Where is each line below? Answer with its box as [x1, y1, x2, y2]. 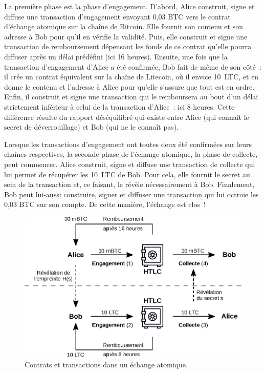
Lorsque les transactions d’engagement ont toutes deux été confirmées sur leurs [4, 138, 252, 149]
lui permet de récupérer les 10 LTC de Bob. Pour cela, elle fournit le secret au [4, 169, 250, 179]
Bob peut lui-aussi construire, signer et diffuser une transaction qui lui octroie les [4, 189, 259, 199]
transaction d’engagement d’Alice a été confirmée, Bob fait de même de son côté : [4, 61, 261, 72]
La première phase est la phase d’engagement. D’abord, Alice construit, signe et [4, 1, 255, 11]
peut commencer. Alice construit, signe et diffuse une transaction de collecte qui [4, 158, 255, 169]
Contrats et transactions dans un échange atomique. [25, 359, 188, 370]
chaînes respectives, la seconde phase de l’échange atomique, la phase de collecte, [4, 149, 258, 159]
